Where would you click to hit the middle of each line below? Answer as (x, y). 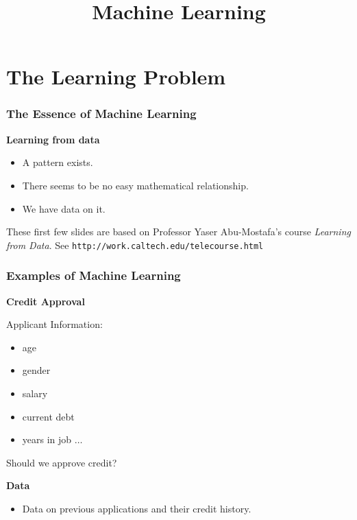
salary (35, 393)
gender (36, 370)
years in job (47, 439)
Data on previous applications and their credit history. (137, 508)
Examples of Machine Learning (94, 275)
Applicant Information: (54, 324)
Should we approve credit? (62, 462)
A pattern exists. (58, 162)
